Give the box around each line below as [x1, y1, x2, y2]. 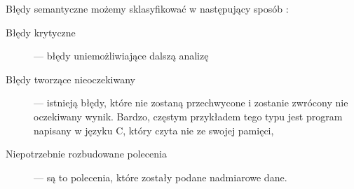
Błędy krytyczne [6, 24, 76, 39]
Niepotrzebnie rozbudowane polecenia [6, 146, 167, 161]
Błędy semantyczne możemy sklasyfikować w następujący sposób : [6, 1, 289, 15]
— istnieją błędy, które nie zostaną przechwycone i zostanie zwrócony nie [34, 95, 348, 110]
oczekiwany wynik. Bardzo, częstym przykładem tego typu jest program [34, 108, 343, 123]
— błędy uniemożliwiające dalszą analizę [34, 48, 209, 63]
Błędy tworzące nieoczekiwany [6, 71, 135, 86]
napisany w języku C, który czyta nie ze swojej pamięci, [34, 122, 274, 137]
